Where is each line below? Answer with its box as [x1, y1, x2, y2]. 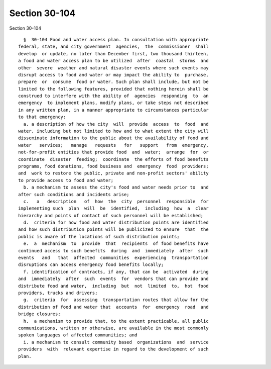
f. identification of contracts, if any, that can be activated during [23, 269, 209, 274]
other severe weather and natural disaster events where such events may [18, 65, 209, 70]
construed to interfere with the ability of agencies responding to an [18, 93, 209, 99]
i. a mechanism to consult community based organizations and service [23, 339, 209, 345]
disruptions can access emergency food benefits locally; [18, 262, 164, 267]
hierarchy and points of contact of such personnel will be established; [18, 213, 204, 218]
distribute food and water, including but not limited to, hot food [18, 283, 209, 289]
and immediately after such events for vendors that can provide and [18, 276, 209, 282]
